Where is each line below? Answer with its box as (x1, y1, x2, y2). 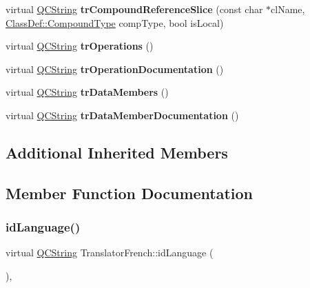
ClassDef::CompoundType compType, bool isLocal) (6, 15, 224, 30)
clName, (271, 2, 305, 16)
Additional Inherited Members (6, 141, 228, 163)
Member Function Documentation (6, 182, 254, 203)
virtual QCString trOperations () (6, 39, 154, 53)
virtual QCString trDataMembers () (6, 85, 169, 99)
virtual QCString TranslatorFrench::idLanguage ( (6, 245, 214, 260)
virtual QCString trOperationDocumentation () (6, 61, 224, 76)
